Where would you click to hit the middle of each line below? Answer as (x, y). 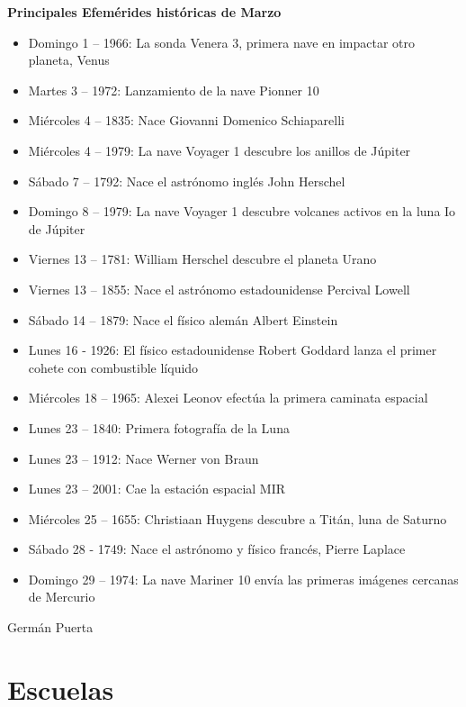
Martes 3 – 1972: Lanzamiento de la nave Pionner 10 (174, 90)
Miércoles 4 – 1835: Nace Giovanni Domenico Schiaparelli (186, 120)
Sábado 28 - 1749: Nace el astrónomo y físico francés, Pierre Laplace (217, 549)
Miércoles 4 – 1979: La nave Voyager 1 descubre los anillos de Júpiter (220, 150)
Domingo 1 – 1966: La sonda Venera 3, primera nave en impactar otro (221, 42)
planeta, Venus (69, 60)
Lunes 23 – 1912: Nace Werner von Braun (143, 458)
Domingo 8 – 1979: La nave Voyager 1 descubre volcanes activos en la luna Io (242, 211)
